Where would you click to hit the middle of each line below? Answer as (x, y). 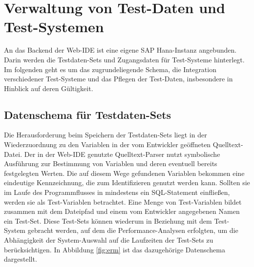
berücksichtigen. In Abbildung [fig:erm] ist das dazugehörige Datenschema (115, 249)
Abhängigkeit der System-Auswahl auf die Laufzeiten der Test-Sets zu (109, 240)
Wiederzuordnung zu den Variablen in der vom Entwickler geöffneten (107, 144)
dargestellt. (21, 259)
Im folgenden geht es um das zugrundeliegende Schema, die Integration (110, 69)
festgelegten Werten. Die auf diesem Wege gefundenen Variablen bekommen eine (124, 173)
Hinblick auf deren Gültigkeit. (49, 88)
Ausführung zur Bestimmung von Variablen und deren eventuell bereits (111, 163)
